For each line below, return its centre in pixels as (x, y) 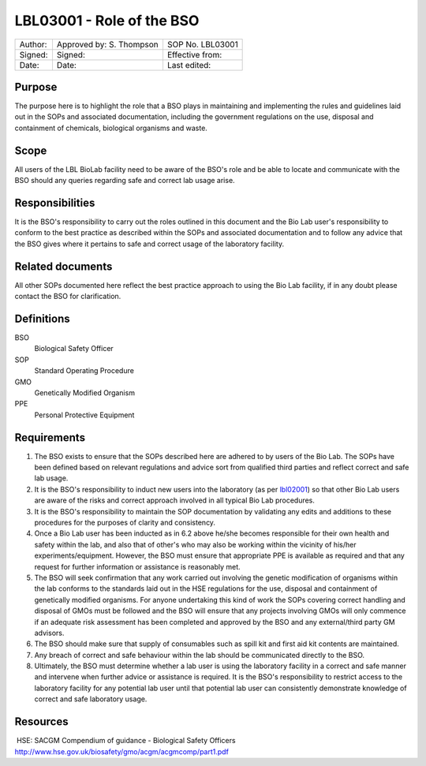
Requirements (50, 437)
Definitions (42, 318)
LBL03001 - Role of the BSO (107, 21)
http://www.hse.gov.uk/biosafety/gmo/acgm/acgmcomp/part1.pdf (121, 751)
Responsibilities (55, 202)
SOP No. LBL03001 (202, 44)
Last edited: (189, 65)
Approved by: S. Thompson (107, 44)
